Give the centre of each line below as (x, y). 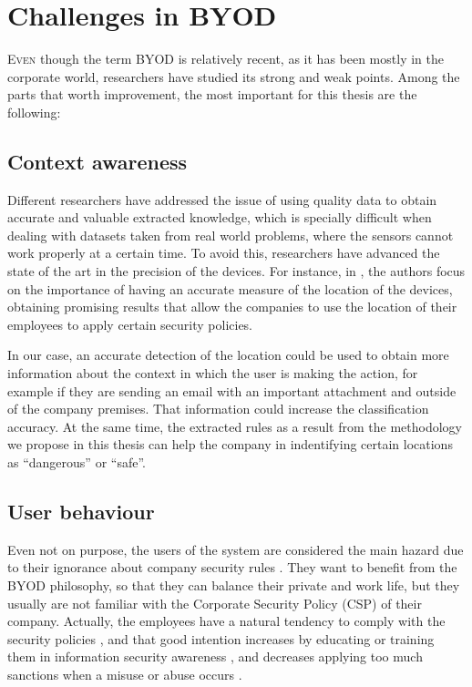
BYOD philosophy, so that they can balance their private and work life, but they (234, 585)
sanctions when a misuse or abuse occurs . (125, 674)
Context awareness (97, 161)
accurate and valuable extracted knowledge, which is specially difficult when (220, 217)
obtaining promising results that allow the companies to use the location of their (232, 307)
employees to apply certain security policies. (130, 324)
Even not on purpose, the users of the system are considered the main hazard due (236, 549)
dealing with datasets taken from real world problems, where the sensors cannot (231, 235)
